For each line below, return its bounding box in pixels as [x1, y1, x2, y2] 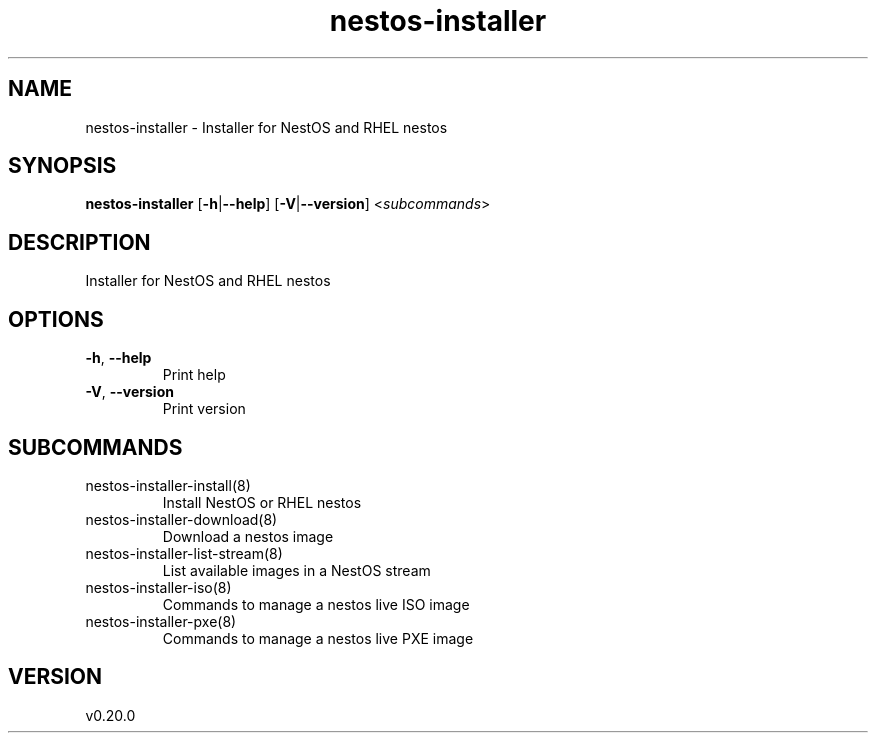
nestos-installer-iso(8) [85, 578, 232, 596]
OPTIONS [8, 306, 104, 332]
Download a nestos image [162, 527, 334, 545]
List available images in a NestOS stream [162, 561, 431, 579]
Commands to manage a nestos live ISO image [162, 595, 470, 613]
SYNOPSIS [8, 153, 117, 179]
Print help [162, 366, 226, 384]
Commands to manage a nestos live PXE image [162, 629, 474, 647]
